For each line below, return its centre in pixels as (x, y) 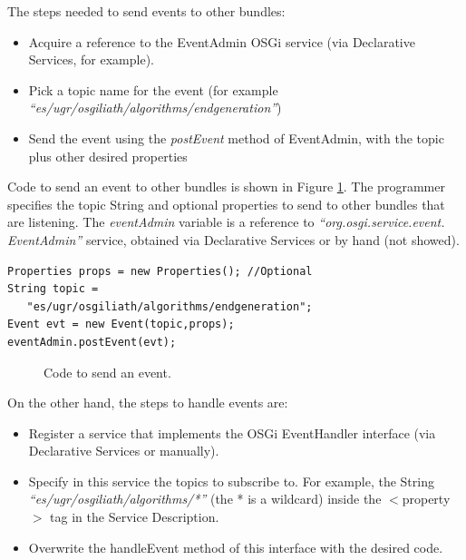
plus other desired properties (108, 156)
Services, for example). (92, 59)
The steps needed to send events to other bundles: (146, 11)
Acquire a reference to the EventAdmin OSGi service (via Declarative (222, 41)
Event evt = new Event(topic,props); (121, 324)
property (426, 499)
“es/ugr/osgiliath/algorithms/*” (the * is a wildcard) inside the (205, 499)
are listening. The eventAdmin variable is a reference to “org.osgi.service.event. (226, 222)
